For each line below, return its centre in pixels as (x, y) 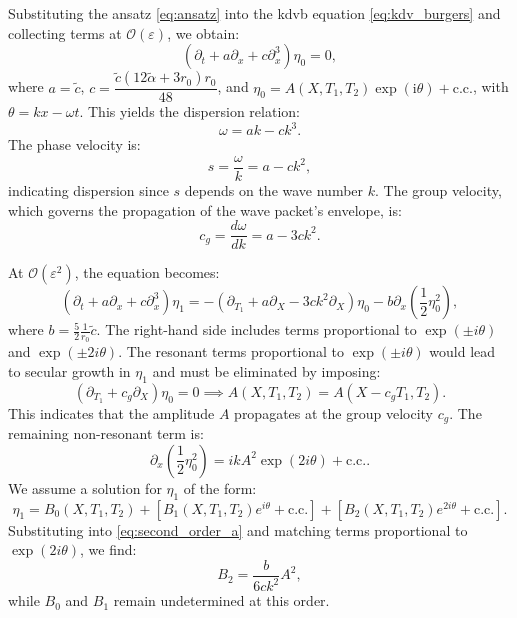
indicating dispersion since (88, 189)
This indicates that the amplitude (111, 412)
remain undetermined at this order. (221, 600)
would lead (462, 351)
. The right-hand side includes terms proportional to (256, 329)
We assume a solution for (85, 487)
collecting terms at (65, 32)
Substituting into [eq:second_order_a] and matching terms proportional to (238, 529)
